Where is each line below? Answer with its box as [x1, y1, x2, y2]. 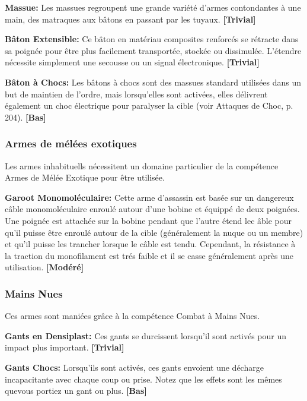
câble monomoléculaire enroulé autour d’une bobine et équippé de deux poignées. [5, 203, 300, 215]
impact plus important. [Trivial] [5, 341, 124, 353]
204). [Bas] [5, 110, 46, 123]
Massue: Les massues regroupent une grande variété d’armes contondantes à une [5, 1, 301, 13]
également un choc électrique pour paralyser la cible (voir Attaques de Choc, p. [5, 99, 293, 112]
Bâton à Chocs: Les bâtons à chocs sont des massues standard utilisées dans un [5, 75, 302, 88]
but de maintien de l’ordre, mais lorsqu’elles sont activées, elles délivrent [5, 87, 268, 100]
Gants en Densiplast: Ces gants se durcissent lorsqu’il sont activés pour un [5, 329, 287, 342]
